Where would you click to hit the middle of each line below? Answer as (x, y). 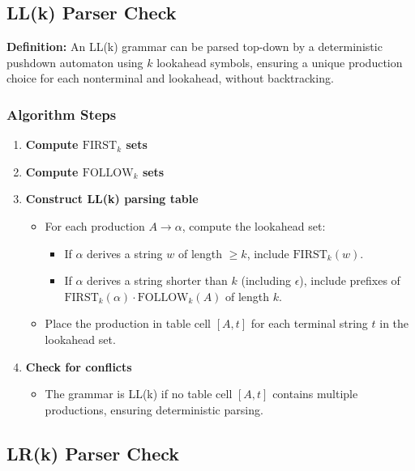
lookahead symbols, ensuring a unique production (280, 62)
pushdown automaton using (75, 62)
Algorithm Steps (62, 114)
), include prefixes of (350, 280)
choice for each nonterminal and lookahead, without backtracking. (170, 78)
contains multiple (315, 394)
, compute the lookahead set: (254, 225)
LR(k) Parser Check (93, 453)
